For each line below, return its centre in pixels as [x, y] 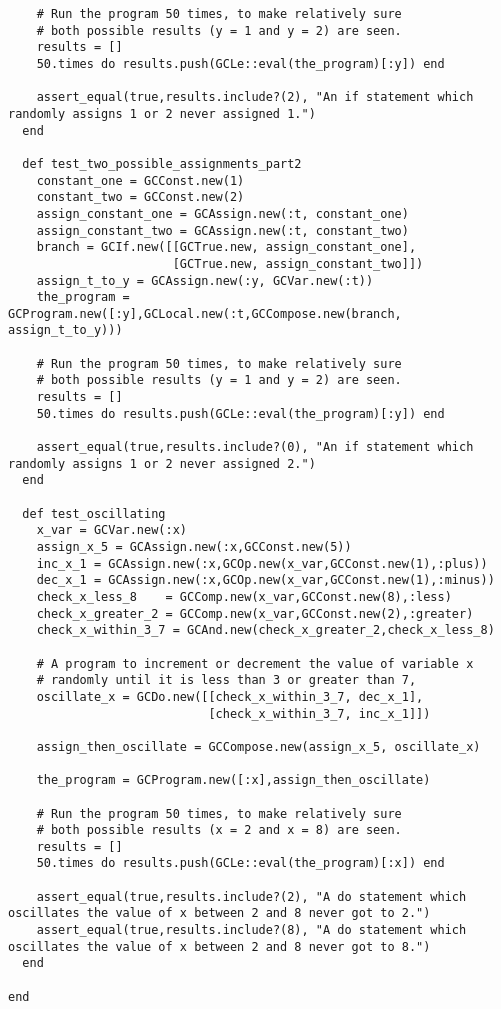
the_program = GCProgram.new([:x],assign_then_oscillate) [233, 780]
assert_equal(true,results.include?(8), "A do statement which [251, 930]
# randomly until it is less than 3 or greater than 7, [226, 680]
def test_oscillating [94, 513]
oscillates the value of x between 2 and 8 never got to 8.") [219, 946]
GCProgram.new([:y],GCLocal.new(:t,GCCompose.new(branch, [205, 313]
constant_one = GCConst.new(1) [140, 180]
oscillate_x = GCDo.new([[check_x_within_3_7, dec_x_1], [230, 696]
